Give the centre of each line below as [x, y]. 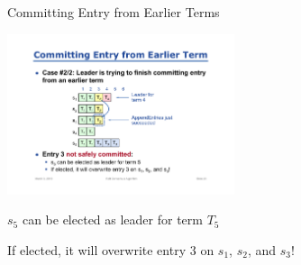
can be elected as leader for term [112, 219]
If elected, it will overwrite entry [97, 249]
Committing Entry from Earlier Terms [114, 12]
